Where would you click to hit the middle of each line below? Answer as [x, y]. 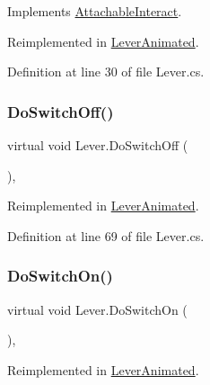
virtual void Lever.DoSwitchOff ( [98, 145]
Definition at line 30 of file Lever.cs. [106, 72]
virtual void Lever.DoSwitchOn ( [97, 309]
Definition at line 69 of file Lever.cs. [106, 235]
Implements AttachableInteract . [95, 11]
